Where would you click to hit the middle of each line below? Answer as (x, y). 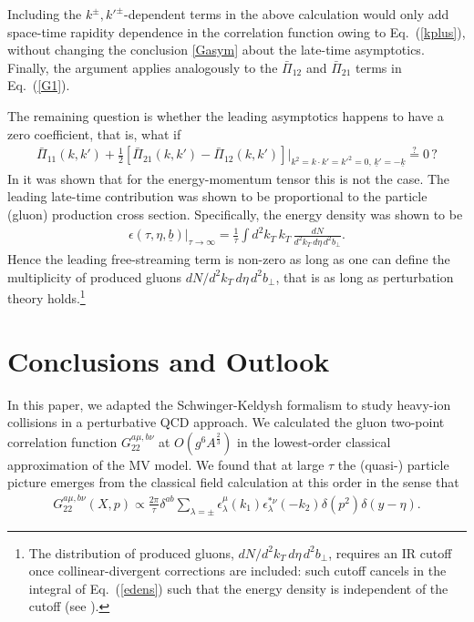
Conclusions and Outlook (169, 360)
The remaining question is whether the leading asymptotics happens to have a (226, 115)
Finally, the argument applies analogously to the (143, 67)
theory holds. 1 (46, 296)
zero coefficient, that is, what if (94, 133)
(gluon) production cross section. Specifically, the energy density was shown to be (235, 214)
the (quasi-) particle (393, 464)
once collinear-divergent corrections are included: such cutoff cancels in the (237, 571)
